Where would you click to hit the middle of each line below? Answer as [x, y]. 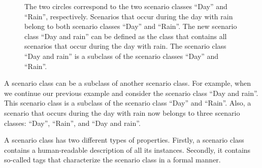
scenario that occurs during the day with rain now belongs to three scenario [122, 112]
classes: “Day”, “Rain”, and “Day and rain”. [72, 123]
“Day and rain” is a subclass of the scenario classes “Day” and [122, 56]
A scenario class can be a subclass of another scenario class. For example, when [127, 83]
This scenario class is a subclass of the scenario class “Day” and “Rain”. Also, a [128, 103]
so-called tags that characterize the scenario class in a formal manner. [112, 160]
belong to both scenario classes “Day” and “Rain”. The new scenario [131, 26]
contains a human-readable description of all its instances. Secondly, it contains [127, 149]
